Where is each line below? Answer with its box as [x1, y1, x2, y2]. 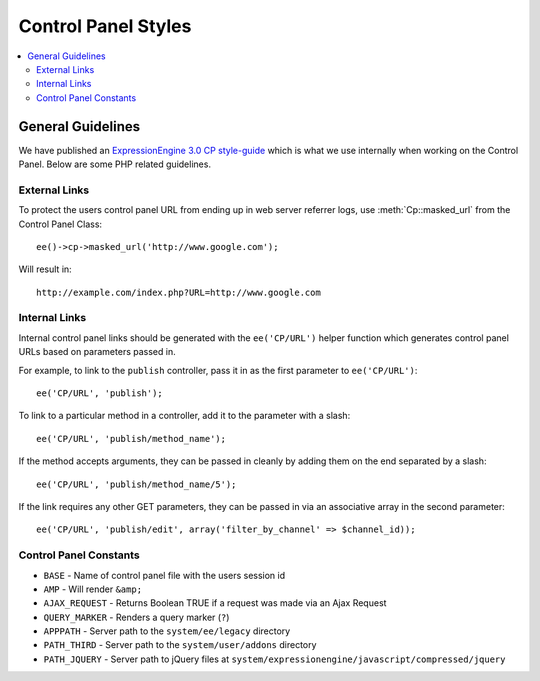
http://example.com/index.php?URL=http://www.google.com [36, 286, 322, 298]
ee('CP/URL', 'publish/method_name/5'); [36, 478, 237, 490]
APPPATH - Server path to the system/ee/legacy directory [43, 625, 291, 637]
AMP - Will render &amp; [43, 583, 143, 595]
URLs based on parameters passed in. [18, 346, 176, 358]
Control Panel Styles [18, 15, 192, 37]
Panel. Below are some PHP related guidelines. [18, 158, 212, 170]
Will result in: [18, 263, 72, 275]
